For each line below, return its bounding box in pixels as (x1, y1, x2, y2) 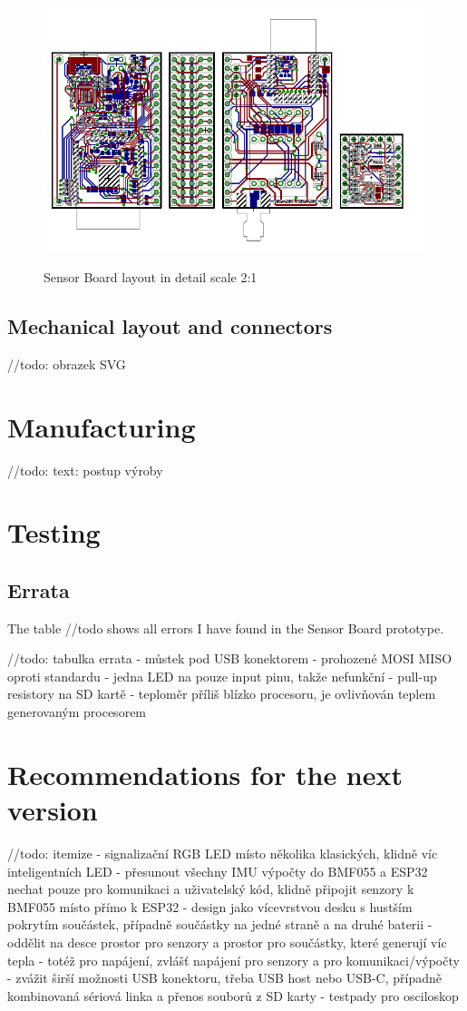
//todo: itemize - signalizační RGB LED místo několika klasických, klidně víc (7, 843, 438, 862)
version (7, 791, 98, 829)
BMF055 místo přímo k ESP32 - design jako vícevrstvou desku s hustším (7, 897, 413, 916)
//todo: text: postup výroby (7, 460, 163, 479)
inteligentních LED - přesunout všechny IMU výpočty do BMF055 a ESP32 (7, 861, 428, 880)
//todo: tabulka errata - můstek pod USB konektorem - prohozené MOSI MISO (7, 649, 452, 668)
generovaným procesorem (7, 702, 147, 721)
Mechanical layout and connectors (7, 311, 333, 339)
